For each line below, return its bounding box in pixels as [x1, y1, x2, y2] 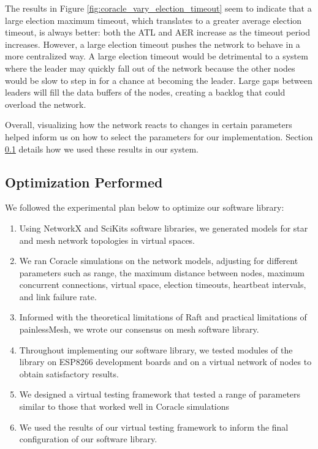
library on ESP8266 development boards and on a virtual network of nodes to [19, 355, 312, 368]
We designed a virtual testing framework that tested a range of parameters [19, 388, 301, 401]
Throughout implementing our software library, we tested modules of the [19, 343, 293, 356]
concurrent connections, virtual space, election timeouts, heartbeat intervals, [19, 278, 306, 291]
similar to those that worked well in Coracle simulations [19, 400, 230, 413]
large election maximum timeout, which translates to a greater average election [5, 13, 302, 26]
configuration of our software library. [19, 432, 157, 445]
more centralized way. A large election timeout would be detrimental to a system [5, 50, 308, 62]
